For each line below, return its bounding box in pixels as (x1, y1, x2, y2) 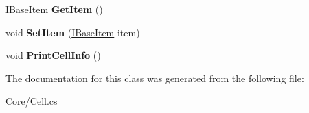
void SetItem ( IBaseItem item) (5, 25, 140, 39)
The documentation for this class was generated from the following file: (5, 71, 304, 85)
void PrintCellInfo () (5, 48, 101, 62)
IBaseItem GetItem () (5, 2, 103, 16)
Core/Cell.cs (5, 94, 58, 108)
